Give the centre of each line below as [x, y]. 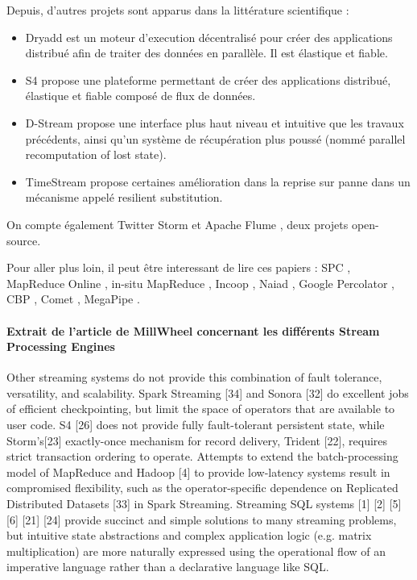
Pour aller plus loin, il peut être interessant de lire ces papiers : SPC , [179, 267]
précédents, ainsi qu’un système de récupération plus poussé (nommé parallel [215, 138]
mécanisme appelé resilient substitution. [124, 197]
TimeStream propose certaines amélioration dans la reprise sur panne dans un [218, 181]
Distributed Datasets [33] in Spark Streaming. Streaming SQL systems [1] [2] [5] [204, 504]
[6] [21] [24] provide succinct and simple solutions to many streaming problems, [202, 519]
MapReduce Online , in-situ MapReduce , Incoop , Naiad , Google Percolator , [200, 283]
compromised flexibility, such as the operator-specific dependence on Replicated [202, 488]
